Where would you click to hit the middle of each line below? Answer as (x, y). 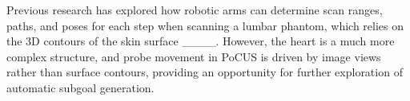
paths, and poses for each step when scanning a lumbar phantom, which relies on (205, 25)
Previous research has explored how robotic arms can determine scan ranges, (195, 10)
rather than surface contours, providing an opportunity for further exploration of (205, 72)
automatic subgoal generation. (80, 87)
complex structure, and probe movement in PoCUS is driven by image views (194, 56)
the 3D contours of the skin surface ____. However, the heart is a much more (201, 41)
